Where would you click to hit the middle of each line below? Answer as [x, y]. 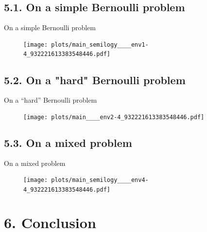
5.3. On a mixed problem [68, 142]
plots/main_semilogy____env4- [100, 180]
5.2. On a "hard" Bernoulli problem [95, 80]
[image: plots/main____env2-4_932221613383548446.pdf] [114, 117]
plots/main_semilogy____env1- [100, 45]
